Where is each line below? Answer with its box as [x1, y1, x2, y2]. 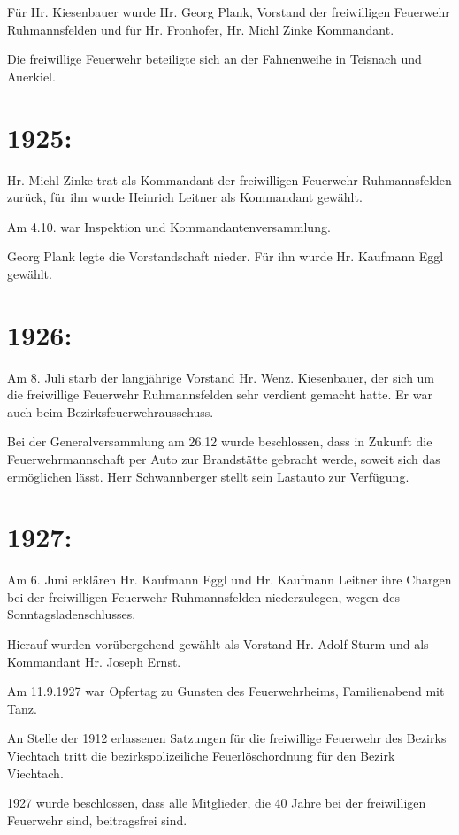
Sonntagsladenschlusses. [7, 605, 136, 623]
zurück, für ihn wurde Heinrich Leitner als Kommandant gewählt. [7, 188, 363, 206]
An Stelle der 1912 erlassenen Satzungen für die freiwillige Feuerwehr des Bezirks [7, 729, 447, 747]
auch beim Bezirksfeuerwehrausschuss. [7, 402, 214, 421]
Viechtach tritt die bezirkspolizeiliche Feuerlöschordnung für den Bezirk [7, 746, 395, 765]
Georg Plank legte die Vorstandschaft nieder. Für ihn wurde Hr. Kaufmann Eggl [7, 247, 444, 266]
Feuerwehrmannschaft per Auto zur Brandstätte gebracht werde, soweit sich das [7, 449, 440, 468]
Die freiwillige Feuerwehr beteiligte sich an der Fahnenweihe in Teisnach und [7, 50, 422, 68]
